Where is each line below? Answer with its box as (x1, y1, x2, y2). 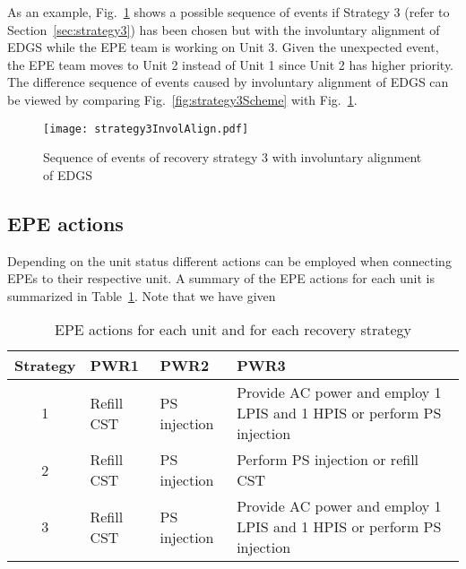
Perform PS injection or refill (237, 449, 419, 470)
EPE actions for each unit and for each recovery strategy (55, 319, 411, 341)
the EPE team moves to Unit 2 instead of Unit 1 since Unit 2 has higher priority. (7, 55, 454, 73)
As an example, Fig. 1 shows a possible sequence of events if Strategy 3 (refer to (7, 3, 450, 21)
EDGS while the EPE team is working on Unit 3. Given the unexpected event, (7, 38, 439, 56)
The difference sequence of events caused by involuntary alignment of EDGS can (7, 73, 449, 91)
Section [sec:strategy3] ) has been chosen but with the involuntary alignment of (7, 20, 440, 39)
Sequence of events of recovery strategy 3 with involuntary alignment (43, 148, 422, 167)
